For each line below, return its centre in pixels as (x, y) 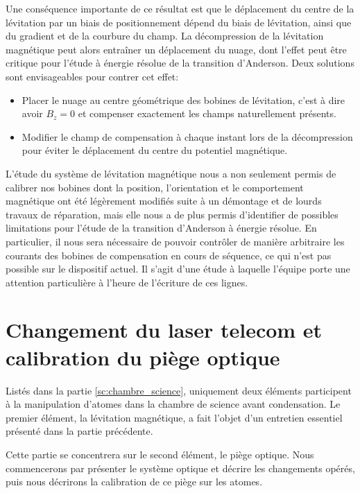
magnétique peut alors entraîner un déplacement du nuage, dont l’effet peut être (176, 49)
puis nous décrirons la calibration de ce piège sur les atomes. (134, 482)
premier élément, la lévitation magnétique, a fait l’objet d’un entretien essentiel (174, 417)
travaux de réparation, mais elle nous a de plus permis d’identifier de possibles (172, 214)
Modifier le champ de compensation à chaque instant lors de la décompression (187, 136)
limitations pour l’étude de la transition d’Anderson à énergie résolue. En (161, 228)
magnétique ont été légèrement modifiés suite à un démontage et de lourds (164, 201)
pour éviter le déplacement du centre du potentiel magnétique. (155, 150)
